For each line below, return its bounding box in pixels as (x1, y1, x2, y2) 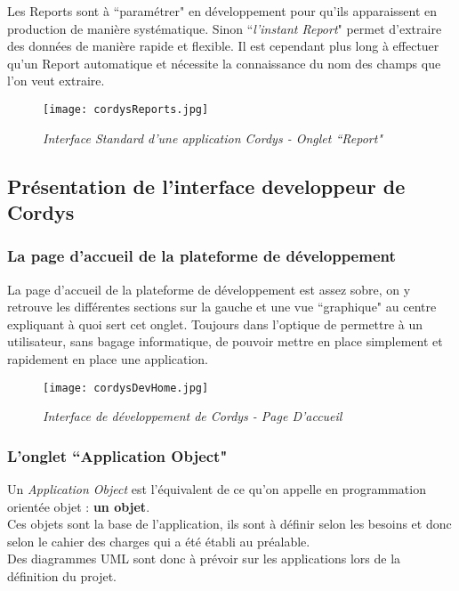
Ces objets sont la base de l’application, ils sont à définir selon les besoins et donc (7, 514, 452, 533)
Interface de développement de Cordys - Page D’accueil (43, 407, 342, 425)
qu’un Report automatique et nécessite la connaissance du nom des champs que (7, 53, 441, 72)
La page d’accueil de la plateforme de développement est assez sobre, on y (7, 279, 411, 298)
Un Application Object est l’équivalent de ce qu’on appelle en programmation (7, 480, 426, 498)
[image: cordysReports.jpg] (43, 102, 209, 116)
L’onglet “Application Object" (7, 444, 228, 466)
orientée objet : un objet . (7, 497, 150, 515)
